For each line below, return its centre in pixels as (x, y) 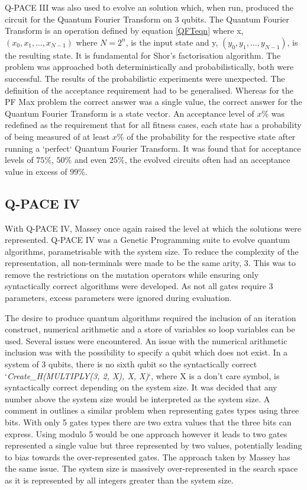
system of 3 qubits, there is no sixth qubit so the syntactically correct (131, 364)
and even (91, 160)
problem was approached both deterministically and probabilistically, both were (149, 67)
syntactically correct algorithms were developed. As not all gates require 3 (139, 286)
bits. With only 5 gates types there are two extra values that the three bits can (148, 422)
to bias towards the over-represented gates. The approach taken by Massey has (148, 457)
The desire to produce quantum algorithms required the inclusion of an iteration (151, 317)
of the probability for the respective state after (211, 136)
